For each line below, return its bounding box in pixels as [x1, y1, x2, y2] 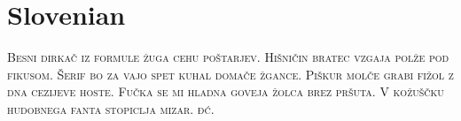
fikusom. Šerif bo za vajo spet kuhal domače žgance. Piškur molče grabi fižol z [7, 64, 454, 83]
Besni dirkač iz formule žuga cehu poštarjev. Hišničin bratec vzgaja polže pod [7, 48, 449, 66]
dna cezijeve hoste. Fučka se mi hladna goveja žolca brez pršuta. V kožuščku [7, 82, 444, 101]
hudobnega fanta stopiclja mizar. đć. [7, 99, 215, 117]
